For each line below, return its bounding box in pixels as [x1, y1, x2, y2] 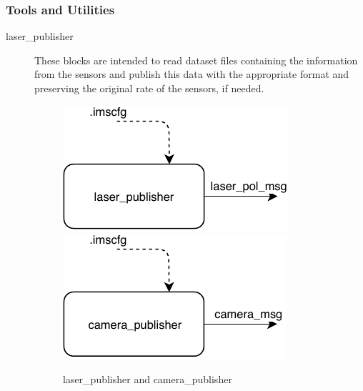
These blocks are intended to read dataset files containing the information [34, 52, 358, 67]
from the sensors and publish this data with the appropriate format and [34, 66, 349, 81]
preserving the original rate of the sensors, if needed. [34, 81, 264, 95]
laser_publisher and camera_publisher [63, 371, 232, 386]
